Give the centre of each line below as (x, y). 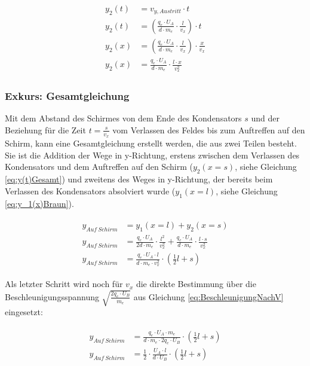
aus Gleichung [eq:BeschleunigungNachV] (208, 296)
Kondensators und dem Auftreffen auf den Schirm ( (99, 167)
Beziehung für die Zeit (45, 129)
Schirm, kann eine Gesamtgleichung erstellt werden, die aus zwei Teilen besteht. (151, 143)
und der (266, 118)
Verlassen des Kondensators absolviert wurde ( (90, 190)
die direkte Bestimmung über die (196, 284)
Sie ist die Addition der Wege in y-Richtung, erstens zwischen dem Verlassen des (152, 155)
